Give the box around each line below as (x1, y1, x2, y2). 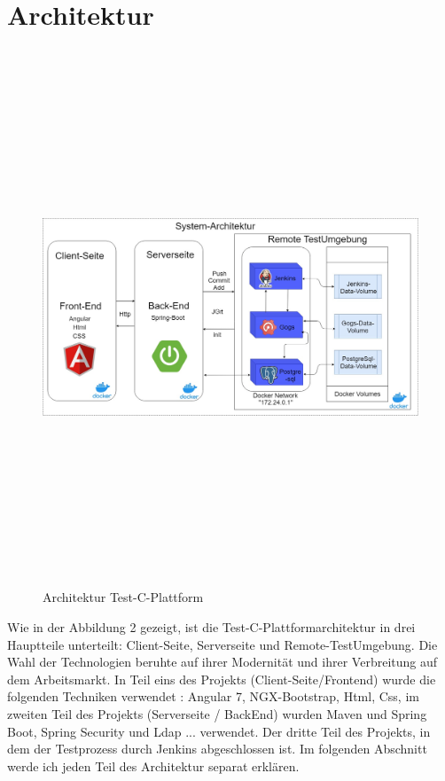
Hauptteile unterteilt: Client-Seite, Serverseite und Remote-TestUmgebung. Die (7, 635, 438, 653)
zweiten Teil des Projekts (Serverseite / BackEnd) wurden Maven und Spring (7, 705, 427, 722)
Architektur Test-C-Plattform (43, 588, 204, 606)
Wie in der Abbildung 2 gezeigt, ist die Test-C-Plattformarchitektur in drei (7, 618, 416, 637)
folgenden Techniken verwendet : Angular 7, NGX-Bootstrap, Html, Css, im (7, 687, 419, 706)
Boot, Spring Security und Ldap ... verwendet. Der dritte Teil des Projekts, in (7, 722, 431, 740)
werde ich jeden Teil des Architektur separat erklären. (7, 756, 300, 775)
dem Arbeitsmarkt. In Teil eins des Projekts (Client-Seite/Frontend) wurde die (7, 669, 436, 688)
